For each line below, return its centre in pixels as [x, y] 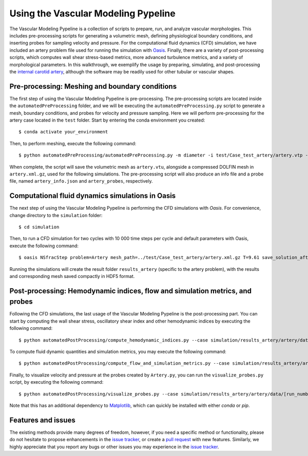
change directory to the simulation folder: [56, 215]
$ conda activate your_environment [63, 132]
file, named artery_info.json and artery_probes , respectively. [81, 181]
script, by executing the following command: [56, 382]
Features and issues [42, 420]
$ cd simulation [39, 227]
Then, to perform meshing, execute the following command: [73, 143]
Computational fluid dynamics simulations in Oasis [93, 196]
